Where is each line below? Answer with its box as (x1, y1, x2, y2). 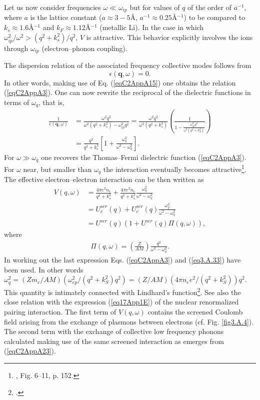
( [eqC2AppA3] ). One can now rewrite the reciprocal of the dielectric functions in (4, 87, 251, 97)
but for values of (129, 2, 180, 12)
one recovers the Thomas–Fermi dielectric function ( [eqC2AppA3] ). (41, 151, 246, 162)
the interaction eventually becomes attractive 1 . (103, 162, 246, 174)
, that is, (38, 97, 65, 107)
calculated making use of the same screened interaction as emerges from (4, 335, 224, 346)
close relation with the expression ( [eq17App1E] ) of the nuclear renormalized (4, 296, 239, 307)
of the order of (187, 2, 232, 12)
